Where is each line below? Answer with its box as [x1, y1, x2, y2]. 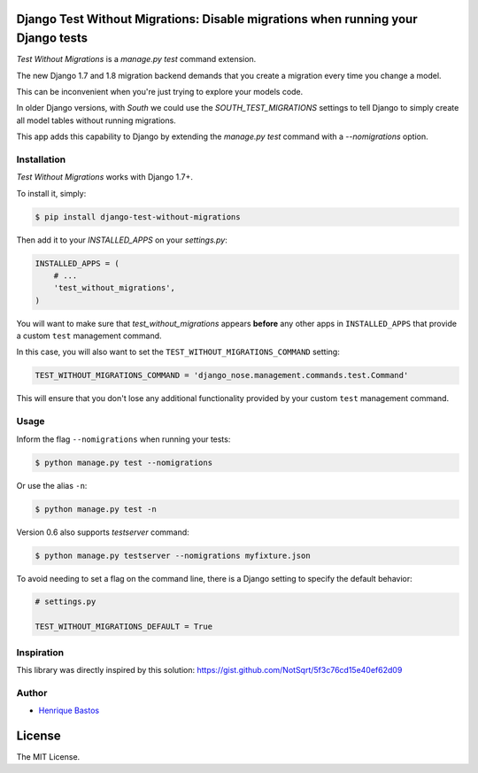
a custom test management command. [16, 330, 163, 341]
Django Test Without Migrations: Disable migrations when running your [16, 12, 418, 27]
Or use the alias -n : [16, 480, 88, 491]
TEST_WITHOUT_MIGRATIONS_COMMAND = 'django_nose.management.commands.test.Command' [35, 370, 409, 381]
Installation [16, 153, 66, 166]
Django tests [16, 31, 89, 46]
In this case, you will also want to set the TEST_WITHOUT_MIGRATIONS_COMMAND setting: [16, 346, 340, 358]
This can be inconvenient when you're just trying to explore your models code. [16, 86, 304, 97]
